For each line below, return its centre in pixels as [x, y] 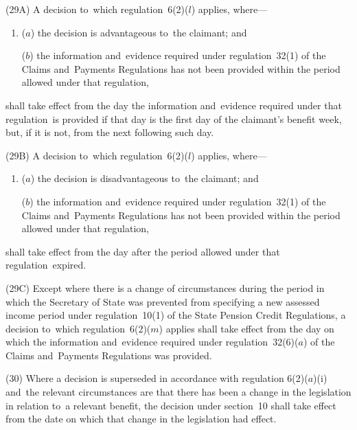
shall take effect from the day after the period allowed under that [143, 251]
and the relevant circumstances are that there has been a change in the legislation [178, 392]
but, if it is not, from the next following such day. [110, 132]
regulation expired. [46, 265]
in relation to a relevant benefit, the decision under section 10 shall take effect [171, 405]
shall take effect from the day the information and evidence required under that [174, 105]
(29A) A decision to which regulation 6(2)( [97, 9]
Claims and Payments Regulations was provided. [109, 355]
